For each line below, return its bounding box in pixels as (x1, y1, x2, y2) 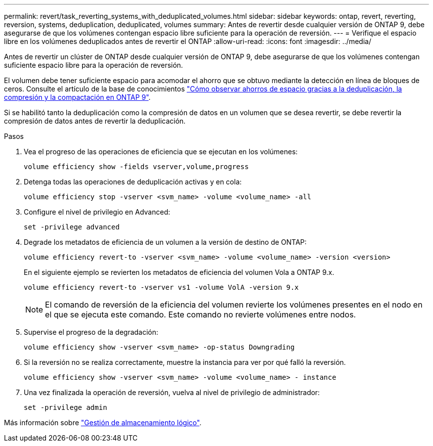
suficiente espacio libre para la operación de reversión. (4, 61, 183, 69)
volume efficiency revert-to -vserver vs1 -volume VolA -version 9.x (24, 283, 299, 291)
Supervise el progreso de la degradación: (24, 328, 159, 336)
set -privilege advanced (24, 223, 120, 231)
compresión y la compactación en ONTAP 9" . (4, 93, 151, 101)
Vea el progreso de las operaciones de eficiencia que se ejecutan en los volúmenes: (24, 147, 298, 156)
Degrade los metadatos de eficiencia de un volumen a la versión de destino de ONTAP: (24, 238, 307, 246)
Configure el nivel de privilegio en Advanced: (24, 208, 171, 216)
